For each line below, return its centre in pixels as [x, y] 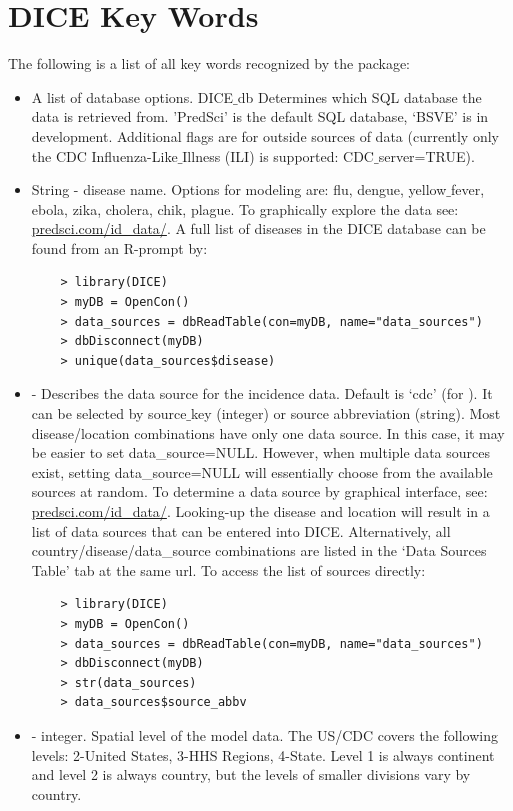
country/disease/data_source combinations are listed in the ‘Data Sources [259, 550]
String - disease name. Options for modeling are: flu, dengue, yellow [239, 189]
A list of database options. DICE [132, 96]
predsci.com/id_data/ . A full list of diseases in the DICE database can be [258, 228]
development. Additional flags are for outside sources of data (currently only [265, 135]
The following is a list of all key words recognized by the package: [209, 63]
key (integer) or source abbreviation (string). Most [346, 413]
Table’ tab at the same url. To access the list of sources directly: [228, 569]
